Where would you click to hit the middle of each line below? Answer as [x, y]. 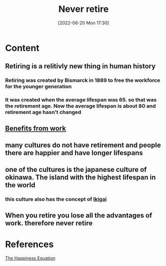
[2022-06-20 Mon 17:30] [83, 23]
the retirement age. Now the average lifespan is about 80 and [81, 106]
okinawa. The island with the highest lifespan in [81, 178]
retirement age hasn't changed [43, 112]
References [29, 244]
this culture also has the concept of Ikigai [56, 199]
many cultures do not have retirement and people [83, 145]
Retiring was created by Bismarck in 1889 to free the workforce [83, 80]
